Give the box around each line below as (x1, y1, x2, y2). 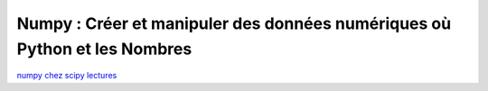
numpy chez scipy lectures (16, 70, 117, 81)
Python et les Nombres (16, 39, 192, 59)
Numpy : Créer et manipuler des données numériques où (16, 14, 452, 33)
